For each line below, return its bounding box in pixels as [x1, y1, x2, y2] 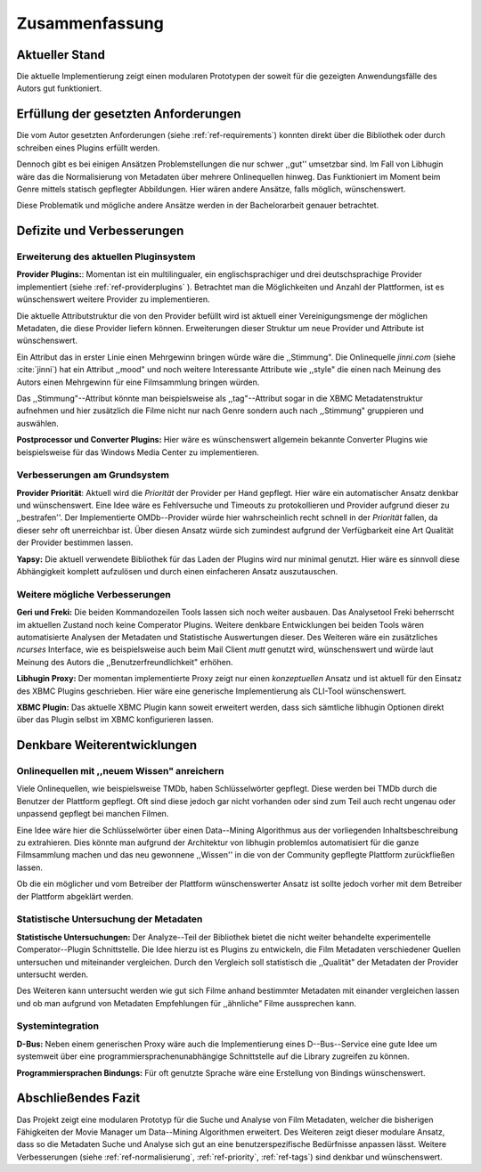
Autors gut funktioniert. [16, 83, 102, 94]
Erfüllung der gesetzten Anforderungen [16, 107, 241, 122]
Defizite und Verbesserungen [16, 224, 184, 239]
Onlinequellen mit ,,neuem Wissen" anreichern [16, 765, 224, 777]
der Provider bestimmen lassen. [16, 537, 134, 548]
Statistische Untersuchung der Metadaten [16, 913, 203, 925]
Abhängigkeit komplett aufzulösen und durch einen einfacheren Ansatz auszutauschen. [16, 566, 338, 577]
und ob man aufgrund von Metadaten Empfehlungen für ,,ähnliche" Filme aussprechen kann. [16, 997, 356, 1008]
